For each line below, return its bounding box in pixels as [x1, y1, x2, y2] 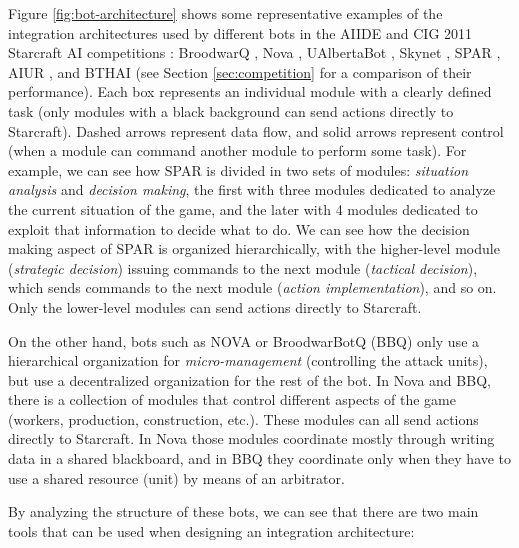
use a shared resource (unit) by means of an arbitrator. [8, 467, 345, 488]
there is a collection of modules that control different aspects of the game [8, 389, 456, 410]
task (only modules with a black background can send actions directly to [8, 100, 454, 121]
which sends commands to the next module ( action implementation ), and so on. [8, 277, 497, 298]
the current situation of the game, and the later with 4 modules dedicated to [8, 198, 478, 219]
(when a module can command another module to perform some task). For [8, 140, 467, 161]
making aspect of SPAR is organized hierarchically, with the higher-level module [8, 238, 500, 259]
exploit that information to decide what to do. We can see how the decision [8, 218, 470, 239]
